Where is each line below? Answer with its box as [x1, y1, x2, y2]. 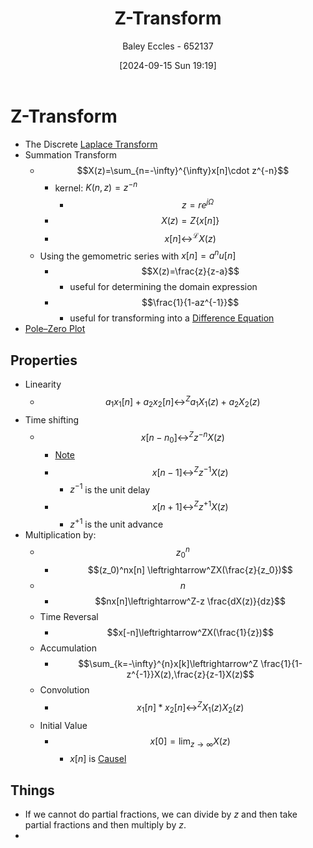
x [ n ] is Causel [69, 753, 127, 765]
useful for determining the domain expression [69, 281, 258, 293]
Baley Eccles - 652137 [122, 40, 214, 52]
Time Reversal [39, 611, 99, 623]
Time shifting [24, 413, 80, 426]
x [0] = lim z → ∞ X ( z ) [149, 735, 231, 749]
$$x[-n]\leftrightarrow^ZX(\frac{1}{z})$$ [106, 627, 274, 639]
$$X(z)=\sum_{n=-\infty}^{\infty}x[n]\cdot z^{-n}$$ [76, 164, 290, 176]
